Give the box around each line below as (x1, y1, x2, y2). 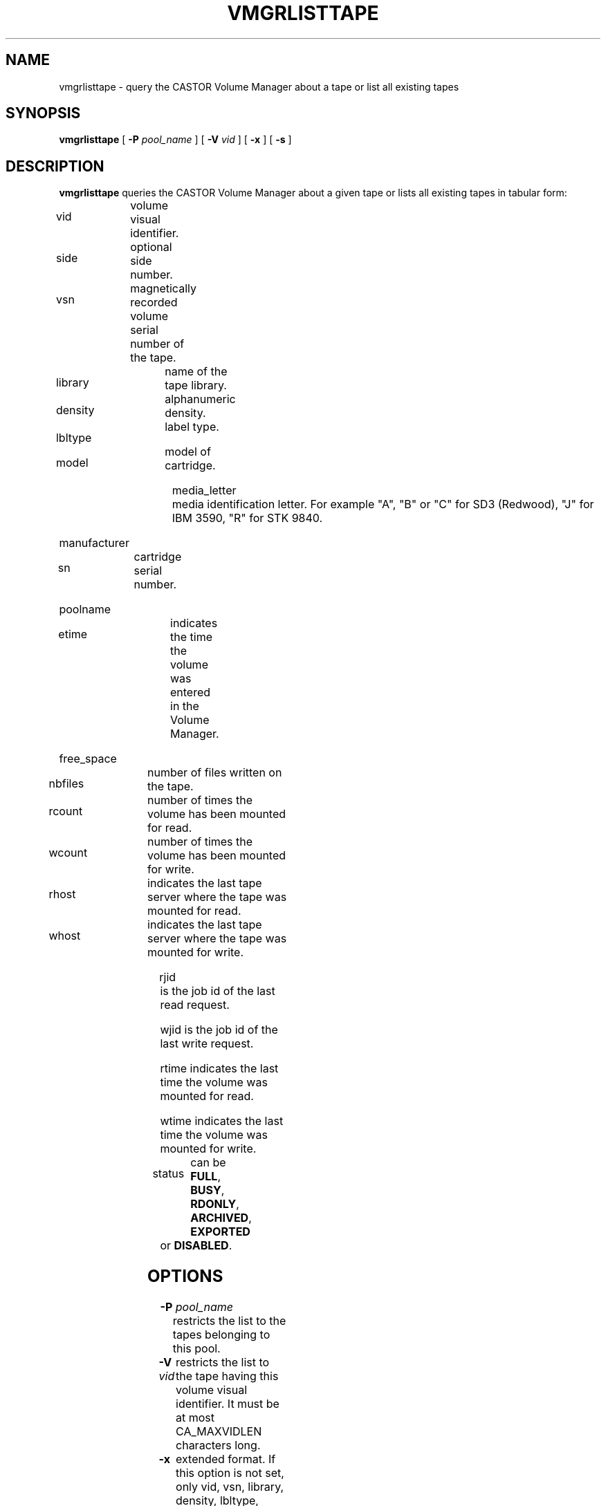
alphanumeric (165, 392, 236, 407)
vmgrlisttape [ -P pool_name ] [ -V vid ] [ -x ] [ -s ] (59, 133, 292, 146)
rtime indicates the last (160, 1061, 279, 1076)
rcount (48, 804, 83, 819)
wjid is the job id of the (160, 1023, 278, 1037)
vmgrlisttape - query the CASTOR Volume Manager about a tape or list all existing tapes (59, 80, 459, 93)
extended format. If (176, 1452, 276, 1467)
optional (130, 240, 172, 254)
